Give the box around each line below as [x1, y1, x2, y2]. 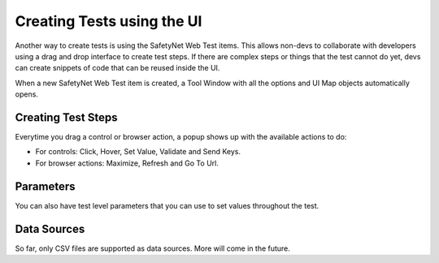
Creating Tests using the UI [15, 12, 202, 30]
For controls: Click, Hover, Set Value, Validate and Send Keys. [35, 147, 241, 157]
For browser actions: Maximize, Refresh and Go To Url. [35, 158, 219, 168]
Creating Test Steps [15, 110, 118, 124]
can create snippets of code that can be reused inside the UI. [15, 63, 220, 73]
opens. [15, 89, 38, 99]
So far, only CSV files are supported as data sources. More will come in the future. [15, 244, 290, 253]
